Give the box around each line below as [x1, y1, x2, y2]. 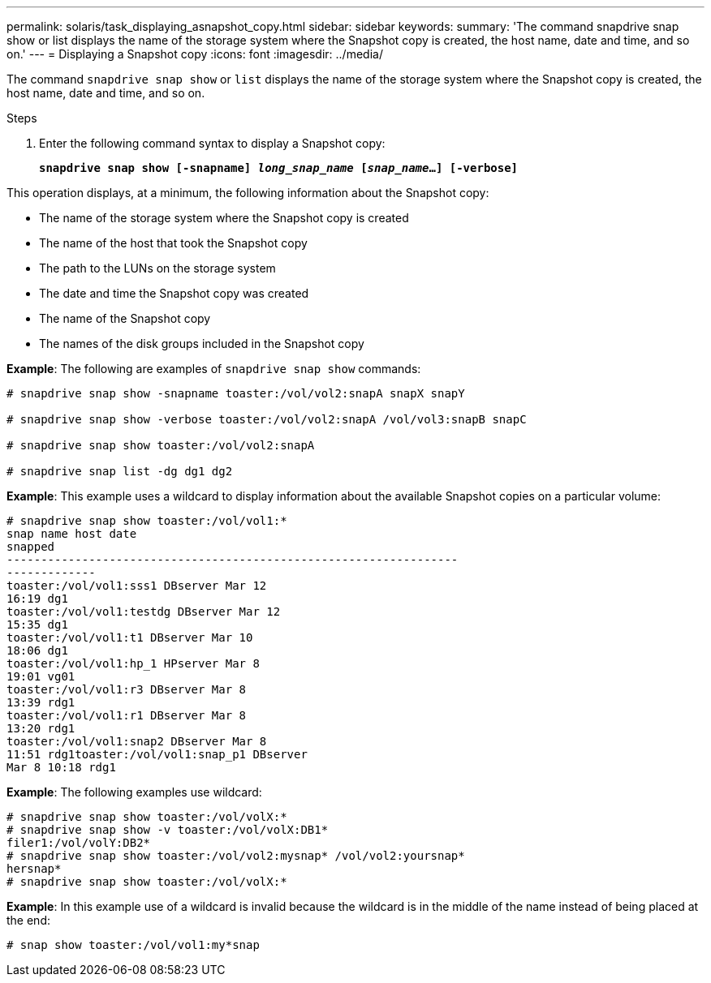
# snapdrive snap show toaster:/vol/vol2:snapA [6, 439, 315, 452]
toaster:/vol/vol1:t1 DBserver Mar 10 [6, 631, 253, 644]
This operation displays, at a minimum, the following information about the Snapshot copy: [6, 186, 489, 200]
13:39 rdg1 [6, 696, 75, 709]
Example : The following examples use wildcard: [6, 785, 262, 799]
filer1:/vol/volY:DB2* [6, 836, 151, 849]
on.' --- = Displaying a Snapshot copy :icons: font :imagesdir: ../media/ [6, 47, 383, 61]
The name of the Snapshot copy [39, 311, 211, 325]
